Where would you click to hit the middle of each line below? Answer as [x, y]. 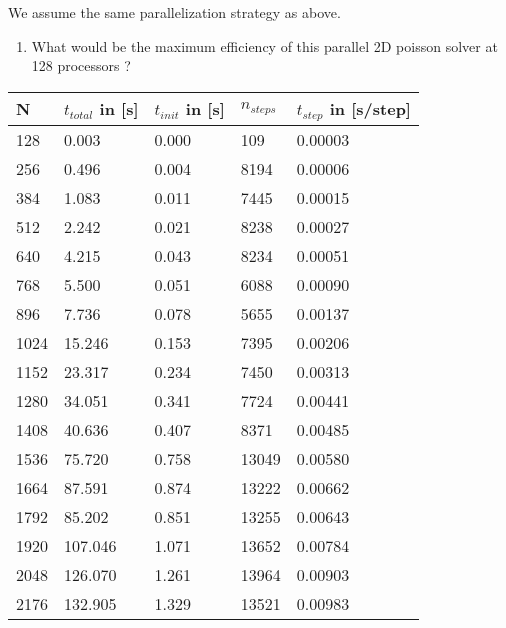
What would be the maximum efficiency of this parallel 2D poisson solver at [264, 45]
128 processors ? [81, 65]
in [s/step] [370, 108]
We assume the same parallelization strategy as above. [174, 12]
